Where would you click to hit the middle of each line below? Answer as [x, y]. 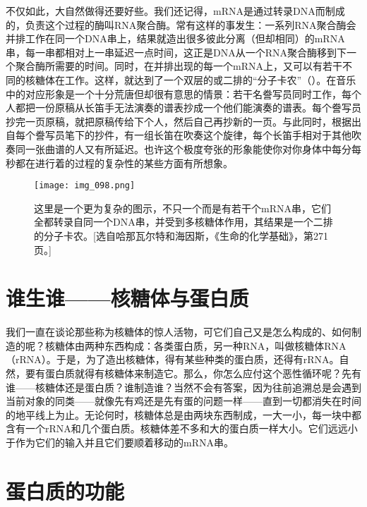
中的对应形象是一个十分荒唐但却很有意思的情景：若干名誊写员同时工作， [174, 93]
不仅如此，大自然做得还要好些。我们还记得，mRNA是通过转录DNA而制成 [175, 11]
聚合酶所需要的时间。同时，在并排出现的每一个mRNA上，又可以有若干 [179, 66]
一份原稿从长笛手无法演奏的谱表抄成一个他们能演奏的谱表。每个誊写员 [198, 108]
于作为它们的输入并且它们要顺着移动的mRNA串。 [120, 442]
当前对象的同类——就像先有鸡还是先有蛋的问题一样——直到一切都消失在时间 [183, 401]
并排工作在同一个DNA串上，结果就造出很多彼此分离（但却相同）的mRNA [175, 38]
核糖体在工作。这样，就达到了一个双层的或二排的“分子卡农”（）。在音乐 [191, 79]
